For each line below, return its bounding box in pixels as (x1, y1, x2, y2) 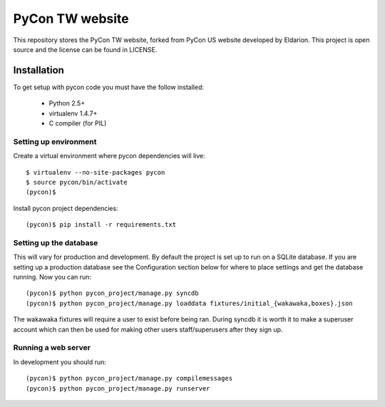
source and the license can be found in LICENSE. (13, 45, 158, 53)
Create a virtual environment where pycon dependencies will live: (13, 152, 206, 160)
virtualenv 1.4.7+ (48, 109, 98, 118)
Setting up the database (13, 237, 98, 247)
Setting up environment (13, 136, 97, 146)
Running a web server (13, 343, 91, 353)
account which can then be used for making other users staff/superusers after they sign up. (13, 325, 283, 334)
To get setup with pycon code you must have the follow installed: (13, 83, 205, 91)
